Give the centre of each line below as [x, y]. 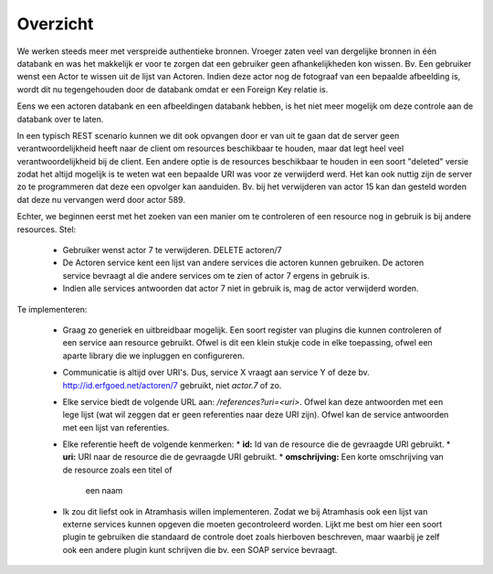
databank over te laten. [60, 119]
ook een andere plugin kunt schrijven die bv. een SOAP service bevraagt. [200, 549]
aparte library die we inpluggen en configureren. [154, 356]
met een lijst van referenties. [116, 427]
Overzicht [55, 24]
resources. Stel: [47, 229]
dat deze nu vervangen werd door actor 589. [101, 199]
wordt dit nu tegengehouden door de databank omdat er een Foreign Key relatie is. [173, 89]
